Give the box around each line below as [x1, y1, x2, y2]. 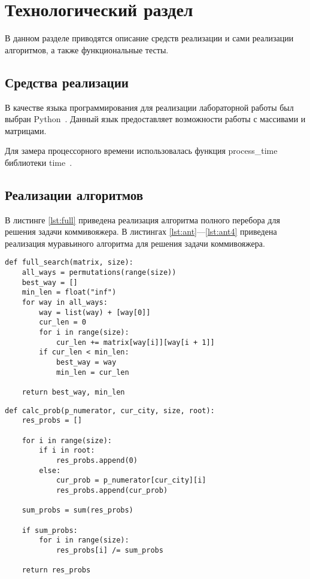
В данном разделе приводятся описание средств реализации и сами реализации [5, 32, 294, 44]
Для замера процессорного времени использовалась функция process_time [5, 144, 278, 157]
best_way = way [56, 358, 117, 367]
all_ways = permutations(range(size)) [22, 268, 177, 277]
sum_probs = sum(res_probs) [22, 506, 133, 515]
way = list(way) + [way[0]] [39, 308, 151, 317]
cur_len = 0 [39, 318, 87, 327]
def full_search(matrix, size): [5, 258, 133, 267]
